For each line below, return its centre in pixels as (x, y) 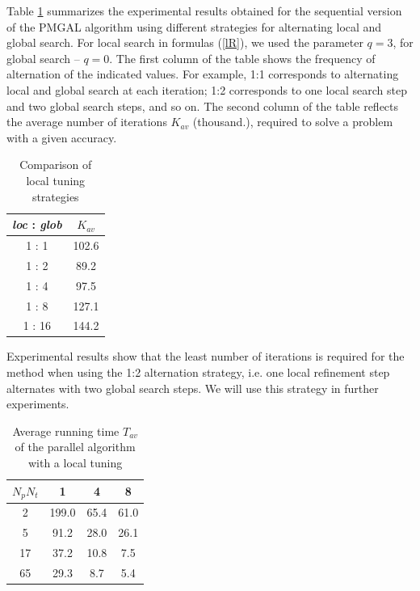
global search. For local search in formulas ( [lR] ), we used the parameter (185, 42)
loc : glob (37, 224)
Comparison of (56, 165)
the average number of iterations (87, 122)
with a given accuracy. (62, 137)
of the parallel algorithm (75, 447)
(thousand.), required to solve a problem (293, 122)
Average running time (66, 431)
